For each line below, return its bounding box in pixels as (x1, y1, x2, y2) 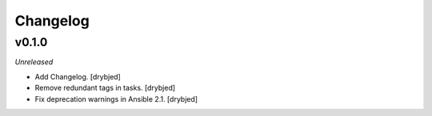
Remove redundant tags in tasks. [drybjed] (34, 83, 176, 93)
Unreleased (14, 57, 54, 67)
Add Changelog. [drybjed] (34, 72, 122, 81)
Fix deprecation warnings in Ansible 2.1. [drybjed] (34, 94, 198, 103)
